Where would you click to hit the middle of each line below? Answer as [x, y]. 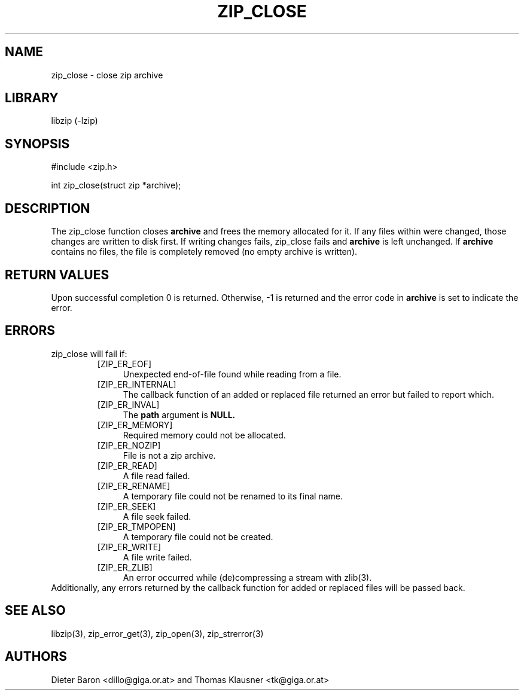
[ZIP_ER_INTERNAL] [137, 384]
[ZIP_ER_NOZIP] [129, 445]
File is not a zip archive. [169, 455]
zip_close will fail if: [89, 353]
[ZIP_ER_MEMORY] [135, 425]
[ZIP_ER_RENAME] [134, 486]
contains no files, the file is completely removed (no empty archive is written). [204, 252]
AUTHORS [36, 657]
